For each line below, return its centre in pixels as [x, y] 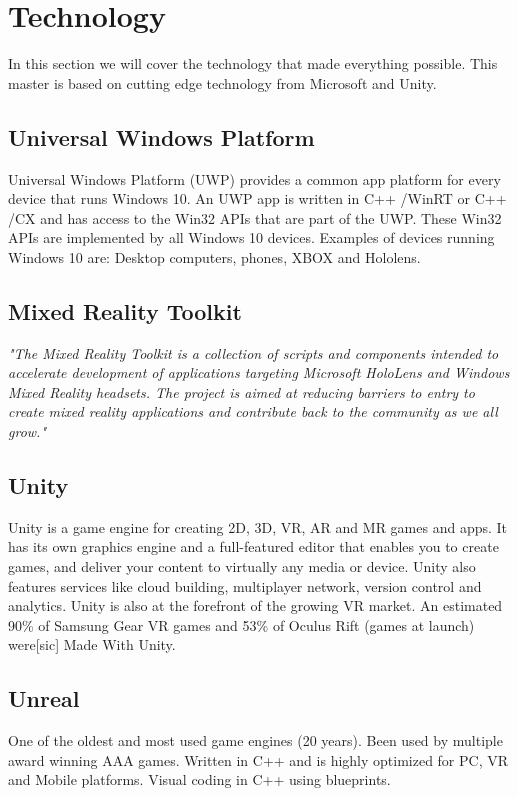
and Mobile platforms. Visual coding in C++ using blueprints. [199, 779]
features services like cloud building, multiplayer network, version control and [245, 585]
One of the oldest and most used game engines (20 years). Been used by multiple [255, 740]
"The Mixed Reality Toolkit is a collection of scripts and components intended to [253, 352]
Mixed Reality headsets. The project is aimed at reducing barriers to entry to [241, 391]
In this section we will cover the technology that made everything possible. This [253, 63]
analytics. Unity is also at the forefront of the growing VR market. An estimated [255, 605]
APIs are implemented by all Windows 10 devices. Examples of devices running [251, 237]
